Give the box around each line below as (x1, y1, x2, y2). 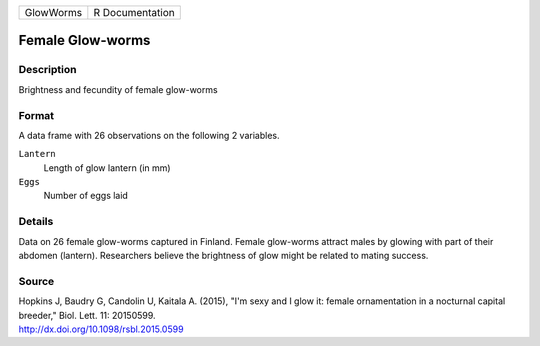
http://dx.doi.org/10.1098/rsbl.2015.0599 (18, 323, 184, 335)
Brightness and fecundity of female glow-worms (18, 83, 219, 95)
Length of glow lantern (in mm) (43, 161, 171, 174)
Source (18, 274, 55, 288)
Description (18, 63, 77, 77)
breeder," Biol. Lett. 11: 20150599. (18, 309, 156, 321)
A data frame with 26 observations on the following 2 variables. (18, 129, 280, 141)
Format (18, 108, 55, 122)
